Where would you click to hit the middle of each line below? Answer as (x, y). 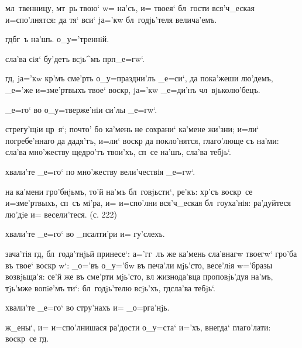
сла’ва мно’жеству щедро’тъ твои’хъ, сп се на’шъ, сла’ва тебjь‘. (118, 152)
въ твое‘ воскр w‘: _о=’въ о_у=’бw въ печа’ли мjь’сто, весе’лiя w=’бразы (139, 265)
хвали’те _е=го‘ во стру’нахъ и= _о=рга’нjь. (87, 307)
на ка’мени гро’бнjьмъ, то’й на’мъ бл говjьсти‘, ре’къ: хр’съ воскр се (129, 191)
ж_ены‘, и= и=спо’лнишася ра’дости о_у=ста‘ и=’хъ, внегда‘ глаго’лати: (138, 327)
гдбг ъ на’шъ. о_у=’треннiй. (57, 39)
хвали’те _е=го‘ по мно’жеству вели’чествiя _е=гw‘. (100, 171)
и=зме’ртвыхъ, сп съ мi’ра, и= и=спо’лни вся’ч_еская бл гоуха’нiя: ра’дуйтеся (148, 203)
